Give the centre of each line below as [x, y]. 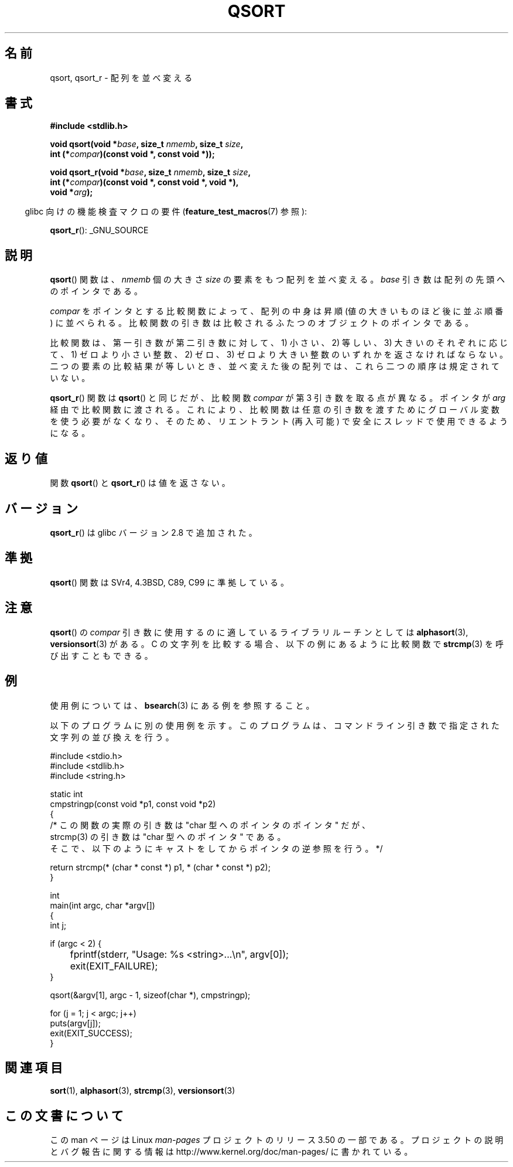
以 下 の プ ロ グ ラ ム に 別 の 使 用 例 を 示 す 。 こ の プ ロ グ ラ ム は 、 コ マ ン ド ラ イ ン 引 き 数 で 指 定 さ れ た [275, 725]
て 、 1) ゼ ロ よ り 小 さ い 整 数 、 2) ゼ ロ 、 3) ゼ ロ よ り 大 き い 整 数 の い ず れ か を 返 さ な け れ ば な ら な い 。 [279, 355]
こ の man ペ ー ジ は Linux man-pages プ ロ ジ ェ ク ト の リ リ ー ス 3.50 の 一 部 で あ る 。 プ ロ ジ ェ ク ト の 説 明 [277, 1140]
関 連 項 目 [34, 1067]
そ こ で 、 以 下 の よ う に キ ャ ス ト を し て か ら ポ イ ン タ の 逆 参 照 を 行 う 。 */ [216, 848]
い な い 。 [70, 378]
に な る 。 [70, 433]
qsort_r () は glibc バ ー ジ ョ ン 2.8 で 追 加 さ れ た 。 [153, 532]
